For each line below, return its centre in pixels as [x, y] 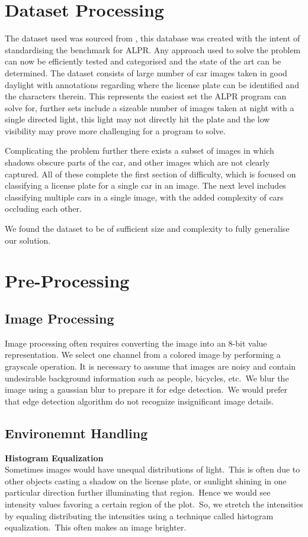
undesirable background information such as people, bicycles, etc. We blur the [147, 378]
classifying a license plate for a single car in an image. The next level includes [145, 185]
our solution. [28, 240]
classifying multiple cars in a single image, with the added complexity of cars [144, 197]
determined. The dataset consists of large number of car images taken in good [146, 72]
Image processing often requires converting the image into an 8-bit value [136, 343]
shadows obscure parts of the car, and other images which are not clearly [137, 162]
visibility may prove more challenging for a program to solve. [115, 130]
